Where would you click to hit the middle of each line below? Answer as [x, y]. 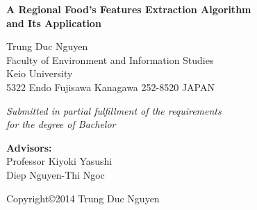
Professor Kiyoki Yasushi [59, 161]
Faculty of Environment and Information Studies [110, 59]
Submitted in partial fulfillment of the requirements [114, 110]
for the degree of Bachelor [61, 124]
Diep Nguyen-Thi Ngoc [56, 174]
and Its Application [54, 23]
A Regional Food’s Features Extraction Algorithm [129, 9]
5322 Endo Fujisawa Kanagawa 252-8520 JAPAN [110, 87]
